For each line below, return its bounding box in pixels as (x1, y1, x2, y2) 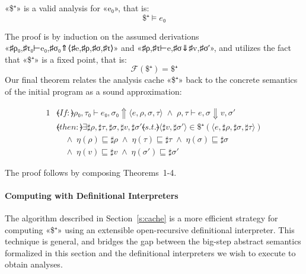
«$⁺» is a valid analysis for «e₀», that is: (5, 2, 149, 14)
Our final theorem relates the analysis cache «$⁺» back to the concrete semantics (5, 73, 298, 86)
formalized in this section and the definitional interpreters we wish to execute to (5, 246, 296, 259)
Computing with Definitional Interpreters (5, 189, 179, 201)
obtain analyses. (5, 258, 63, 270)
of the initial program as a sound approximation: (5, 85, 182, 97)
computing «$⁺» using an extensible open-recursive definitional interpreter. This (5, 223, 295, 236)
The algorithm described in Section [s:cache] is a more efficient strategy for (5, 212, 278, 224)
